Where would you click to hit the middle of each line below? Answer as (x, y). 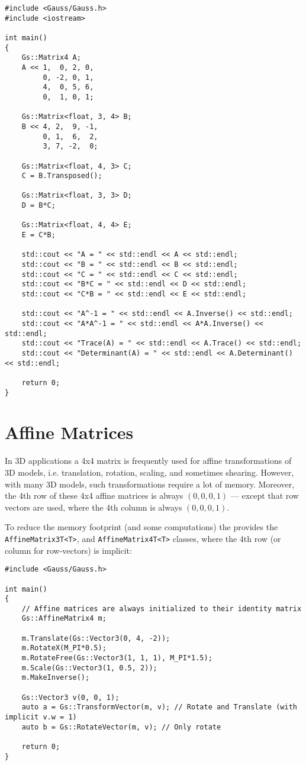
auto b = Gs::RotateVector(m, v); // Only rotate (121, 727)
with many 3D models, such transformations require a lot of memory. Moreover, (150, 484)
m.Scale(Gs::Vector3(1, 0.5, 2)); (89, 668)
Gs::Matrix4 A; (51, 58)
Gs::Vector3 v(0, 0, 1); (70, 697)
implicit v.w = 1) (41, 717)
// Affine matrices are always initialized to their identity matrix (162, 609)
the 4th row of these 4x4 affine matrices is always (94, 496)
